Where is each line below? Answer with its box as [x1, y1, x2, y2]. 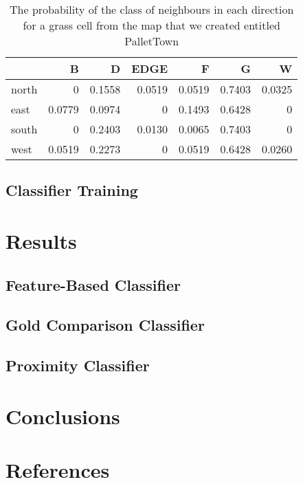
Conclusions [5, 401, 120, 430]
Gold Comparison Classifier [5, 314, 205, 335]
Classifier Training [5, 179, 138, 201]
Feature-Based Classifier [5, 274, 181, 295]
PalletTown [124, 33, 179, 49]
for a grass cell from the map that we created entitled [23, 17, 280, 33]
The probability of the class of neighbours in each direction [10, 1, 294, 17]
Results [5, 226, 77, 254]
